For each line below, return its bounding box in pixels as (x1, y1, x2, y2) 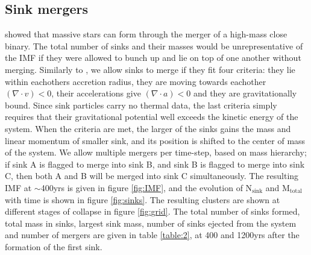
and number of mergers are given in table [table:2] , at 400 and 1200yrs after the (5, 228, 300, 241)
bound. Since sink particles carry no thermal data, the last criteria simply (5, 98, 277, 111)
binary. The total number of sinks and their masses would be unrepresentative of (5, 39, 303, 52)
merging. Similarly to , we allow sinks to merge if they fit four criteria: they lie (5, 63, 295, 75)
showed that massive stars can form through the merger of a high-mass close (5, 28, 287, 40)
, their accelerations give (51, 87, 141, 99)
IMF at (5, 181, 32, 194)
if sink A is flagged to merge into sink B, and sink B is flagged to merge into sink (5, 157, 305, 170)
